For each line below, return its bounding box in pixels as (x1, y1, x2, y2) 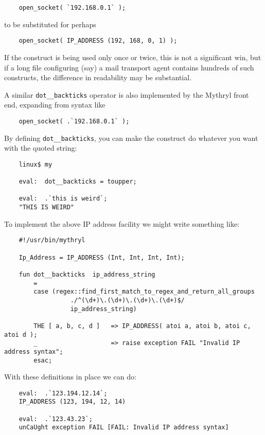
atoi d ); (4, 331, 38, 338)
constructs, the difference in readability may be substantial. (4, 72, 192, 83)
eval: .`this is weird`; (19, 195, 108, 203)
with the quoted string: (4, 142, 77, 153)
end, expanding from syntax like (4, 99, 105, 110)
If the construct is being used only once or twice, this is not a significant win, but (4, 51, 261, 62)
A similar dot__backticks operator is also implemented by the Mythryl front (4, 89, 249, 100)
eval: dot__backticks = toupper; (19, 178, 137, 186)
